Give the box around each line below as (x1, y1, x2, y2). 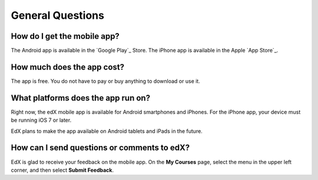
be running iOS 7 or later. (11, 116, 72, 124)
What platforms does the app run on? (11, 93, 150, 103)
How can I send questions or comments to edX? (11, 143, 190, 153)
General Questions (11, 9, 104, 22)
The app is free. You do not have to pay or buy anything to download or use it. (11, 77, 200, 85)
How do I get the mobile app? (11, 31, 120, 41)
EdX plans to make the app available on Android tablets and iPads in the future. (11, 127, 203, 135)
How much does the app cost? (11, 62, 125, 72)
